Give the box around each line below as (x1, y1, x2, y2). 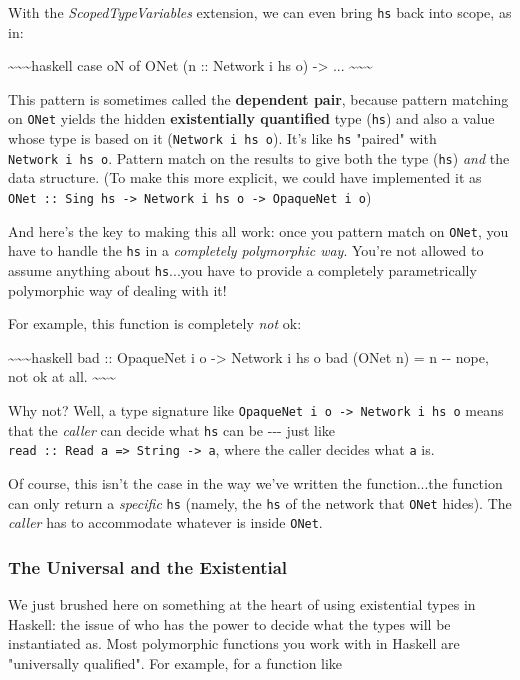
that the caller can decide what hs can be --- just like (8, 419, 336, 440)
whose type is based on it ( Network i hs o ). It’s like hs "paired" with (8, 128, 437, 149)
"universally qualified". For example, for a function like (8, 652, 343, 673)
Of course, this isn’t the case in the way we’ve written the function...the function (8, 472, 503, 493)
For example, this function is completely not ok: (8, 313, 302, 334)
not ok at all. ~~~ (8, 366, 116, 387)
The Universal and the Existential (8, 554, 288, 579)
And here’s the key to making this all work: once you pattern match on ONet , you (8, 220, 509, 241)
